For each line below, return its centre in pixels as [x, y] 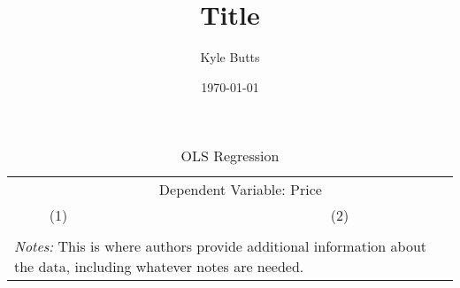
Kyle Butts [230, 57]
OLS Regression [230, 156]
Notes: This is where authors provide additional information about [221, 246]
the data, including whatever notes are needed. [159, 267]
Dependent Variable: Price [240, 190]
